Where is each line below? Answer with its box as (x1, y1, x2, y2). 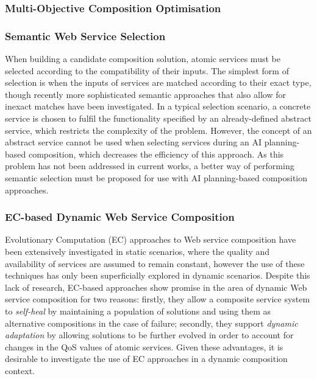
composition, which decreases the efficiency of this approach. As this (28, 147, 284, 160)
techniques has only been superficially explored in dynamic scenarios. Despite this (5, 269, 310, 282)
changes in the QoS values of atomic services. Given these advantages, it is (5, 340, 283, 353)
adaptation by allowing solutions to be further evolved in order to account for (5, 329, 294, 341)
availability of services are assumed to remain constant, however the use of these (5, 257, 305, 269)
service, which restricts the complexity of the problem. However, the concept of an (5, 123, 312, 136)
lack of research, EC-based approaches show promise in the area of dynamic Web (5, 280, 307, 293)
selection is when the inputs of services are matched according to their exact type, (5, 76, 312, 89)
